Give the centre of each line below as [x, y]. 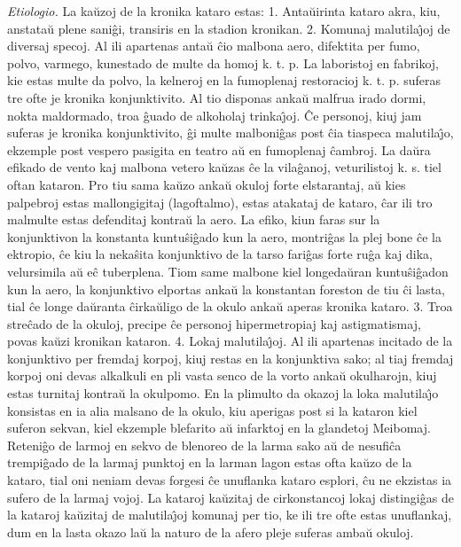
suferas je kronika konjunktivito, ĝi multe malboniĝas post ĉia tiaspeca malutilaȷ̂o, [230, 133]
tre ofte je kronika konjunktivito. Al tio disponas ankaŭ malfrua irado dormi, [217, 97]
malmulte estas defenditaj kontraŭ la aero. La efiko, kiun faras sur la [194, 219]
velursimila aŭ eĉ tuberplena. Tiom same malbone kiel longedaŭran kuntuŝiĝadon [228, 271]
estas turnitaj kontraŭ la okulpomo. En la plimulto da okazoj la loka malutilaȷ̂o [223, 393]
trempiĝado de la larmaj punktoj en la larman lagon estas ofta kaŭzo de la [210, 462]
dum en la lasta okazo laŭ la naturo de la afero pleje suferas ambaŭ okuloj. [211, 531]
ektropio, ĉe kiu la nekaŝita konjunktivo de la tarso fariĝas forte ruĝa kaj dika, [220, 254]
